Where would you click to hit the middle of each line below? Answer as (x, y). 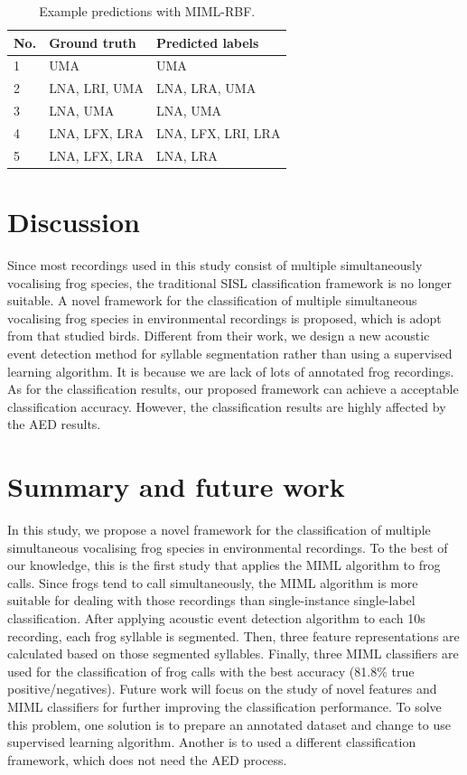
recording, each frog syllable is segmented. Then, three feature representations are (233, 635)
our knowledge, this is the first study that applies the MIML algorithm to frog (224, 565)
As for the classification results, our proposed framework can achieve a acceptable (233, 389)
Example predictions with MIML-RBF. (147, 11)
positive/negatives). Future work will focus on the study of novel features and (222, 689)
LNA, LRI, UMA (96, 88)
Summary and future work (176, 486)
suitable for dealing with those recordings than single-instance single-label (211, 600)
